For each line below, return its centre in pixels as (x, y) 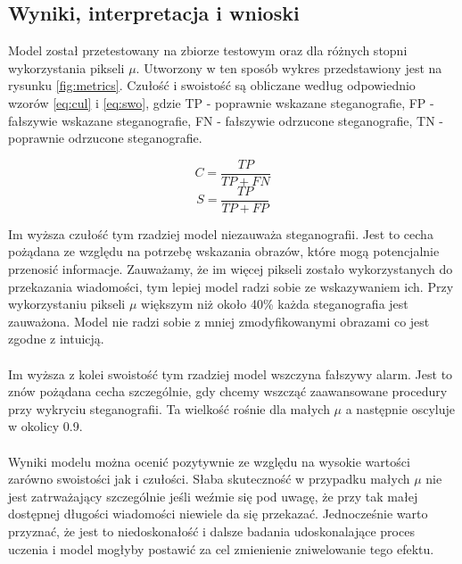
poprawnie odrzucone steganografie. (105, 138)
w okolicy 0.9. (45, 426)
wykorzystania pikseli (66, 67)
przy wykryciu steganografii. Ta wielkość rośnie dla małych (169, 408)
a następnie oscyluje (400, 408)
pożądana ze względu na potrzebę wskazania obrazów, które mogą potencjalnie (224, 251)
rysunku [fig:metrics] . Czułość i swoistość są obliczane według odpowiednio (212, 85)
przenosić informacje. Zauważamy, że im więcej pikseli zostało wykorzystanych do (231, 269)
